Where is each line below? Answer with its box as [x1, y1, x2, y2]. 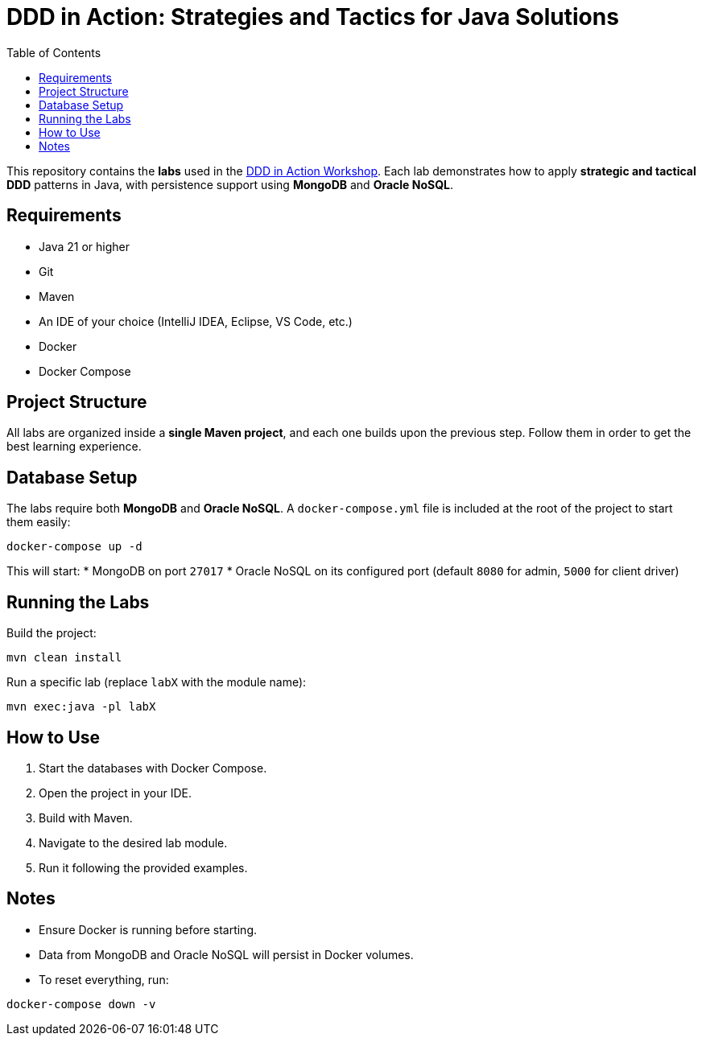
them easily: [6, 515, 71, 529]
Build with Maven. [39, 810, 133, 825]
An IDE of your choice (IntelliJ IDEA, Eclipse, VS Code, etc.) [39, 314, 353, 328]
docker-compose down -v [6, 997, 156, 1011]
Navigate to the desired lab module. [39, 835, 228, 850]
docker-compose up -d [6, 540, 142, 554]
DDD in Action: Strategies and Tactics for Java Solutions [6, 3, 619, 31]
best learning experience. [6, 439, 142, 454]
